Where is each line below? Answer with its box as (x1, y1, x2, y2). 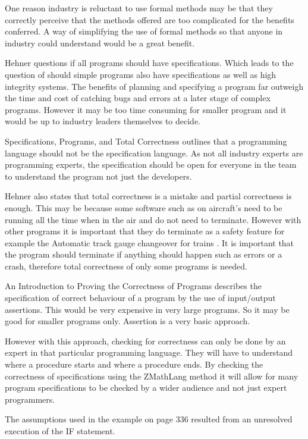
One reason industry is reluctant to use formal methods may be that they (5, 2, 273, 14)
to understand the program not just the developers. (5, 170, 192, 182)
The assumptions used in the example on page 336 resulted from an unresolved (5, 413, 293, 425)
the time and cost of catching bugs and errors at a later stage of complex (5, 92, 271, 104)
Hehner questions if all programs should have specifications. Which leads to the (5, 57, 294, 69)
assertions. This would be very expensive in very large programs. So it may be (5, 303, 290, 315)
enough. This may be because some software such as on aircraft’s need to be (5, 201, 282, 214)
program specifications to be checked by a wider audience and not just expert (5, 381, 287, 394)
